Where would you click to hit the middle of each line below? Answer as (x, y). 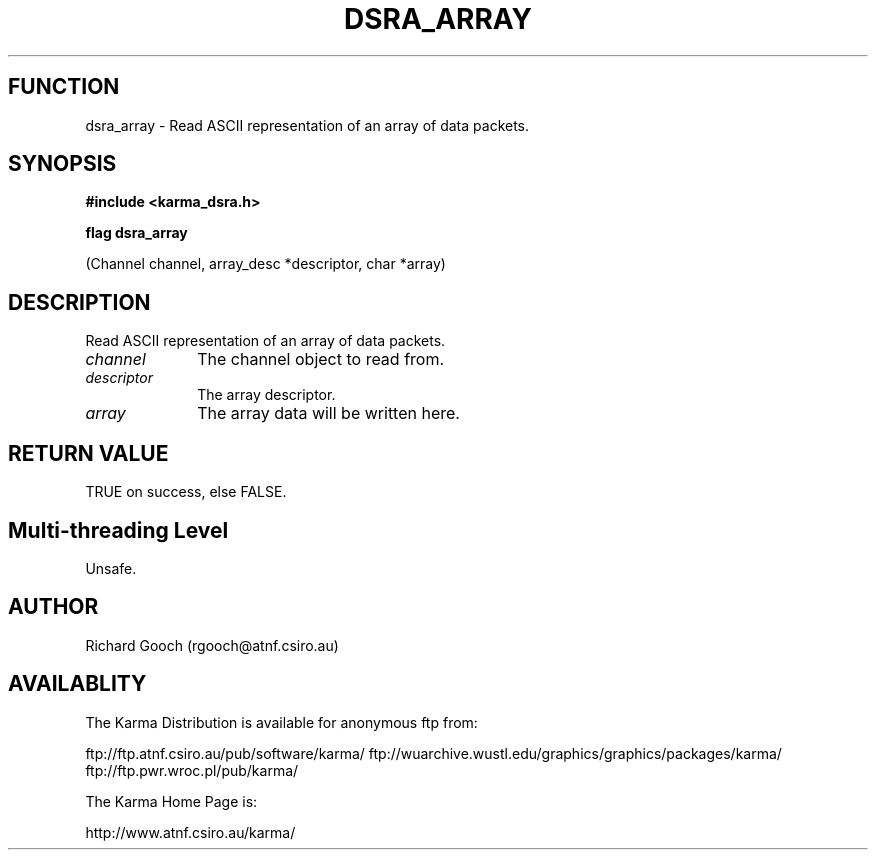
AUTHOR (53, 607)
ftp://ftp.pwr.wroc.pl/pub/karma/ (192, 770)
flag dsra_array (136, 233)
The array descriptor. (266, 395)
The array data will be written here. (328, 413)
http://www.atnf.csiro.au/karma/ (190, 832)
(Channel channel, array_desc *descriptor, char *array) (265, 264)
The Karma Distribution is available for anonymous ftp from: (281, 722)
